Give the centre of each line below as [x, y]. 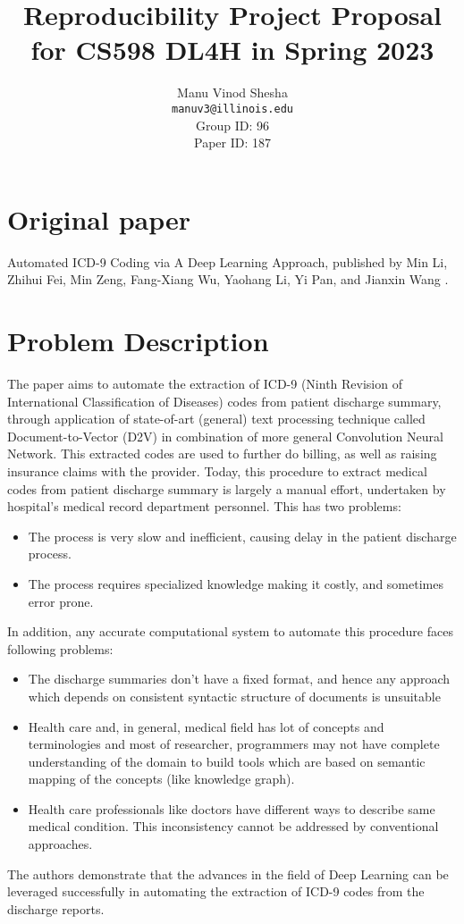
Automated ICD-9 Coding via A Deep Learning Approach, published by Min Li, [228, 261]
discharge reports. [56, 908]
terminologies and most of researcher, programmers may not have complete [234, 744]
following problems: [60, 648]
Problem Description [138, 341]
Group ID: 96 [232, 125]
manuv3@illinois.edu [232, 109]
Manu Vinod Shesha [232, 92]
